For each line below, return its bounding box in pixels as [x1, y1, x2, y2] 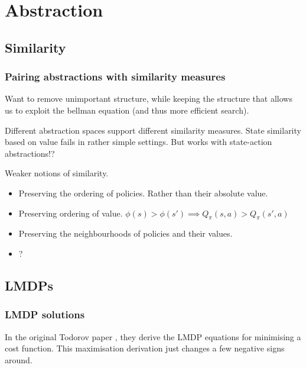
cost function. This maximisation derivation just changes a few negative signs [5, 342, 285, 354]
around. [5, 353, 32, 366]
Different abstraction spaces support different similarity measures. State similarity [5, 124, 301, 136]
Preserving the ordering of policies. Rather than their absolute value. [18, 186, 268, 199]
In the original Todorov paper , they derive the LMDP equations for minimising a [5, 330, 301, 343]
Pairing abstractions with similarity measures [5, 69, 226, 84]
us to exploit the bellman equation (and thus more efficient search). [5, 104, 249, 116]
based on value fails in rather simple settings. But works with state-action [5, 135, 272, 148]
